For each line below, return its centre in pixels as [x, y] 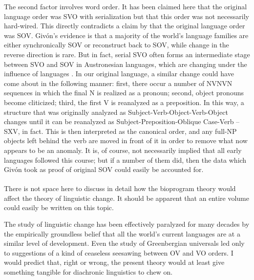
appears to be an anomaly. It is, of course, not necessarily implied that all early [123, 150]
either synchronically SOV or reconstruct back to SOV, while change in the [116, 45]
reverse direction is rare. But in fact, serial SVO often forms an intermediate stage [127, 54]
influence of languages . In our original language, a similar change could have [119, 74]
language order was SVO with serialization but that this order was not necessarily [127, 16]
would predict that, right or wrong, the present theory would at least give [114, 262]
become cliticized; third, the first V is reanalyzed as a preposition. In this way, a [124, 102]
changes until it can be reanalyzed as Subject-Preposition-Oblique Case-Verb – [122, 121]
